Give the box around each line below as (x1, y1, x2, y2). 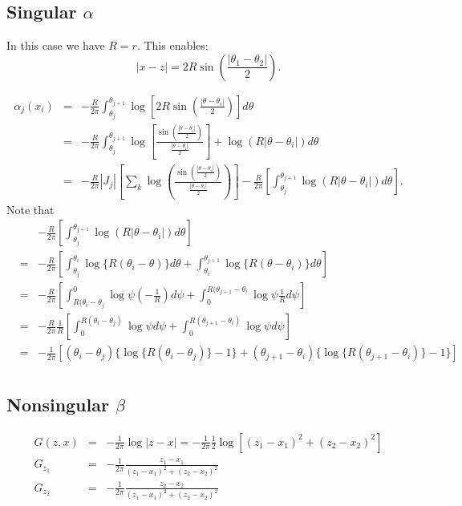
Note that (6, 200, 55, 217)
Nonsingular (6, 391, 109, 416)
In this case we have (6, 37, 105, 54)
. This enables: (136, 37, 209, 54)
